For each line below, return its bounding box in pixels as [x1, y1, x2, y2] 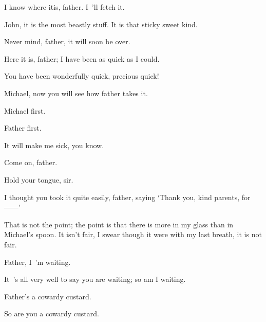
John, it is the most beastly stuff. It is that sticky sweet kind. [4, 19, 198, 29]
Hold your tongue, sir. [4, 174, 73, 185]
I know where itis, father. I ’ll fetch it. [4, 2, 125, 12]
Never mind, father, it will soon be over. [4, 36, 130, 47]
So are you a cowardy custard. [4, 308, 99, 319]
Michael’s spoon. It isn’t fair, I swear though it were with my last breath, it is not [4, 229, 262, 240]
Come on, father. [4, 157, 58, 168]
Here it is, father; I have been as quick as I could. [4, 53, 160, 64]
